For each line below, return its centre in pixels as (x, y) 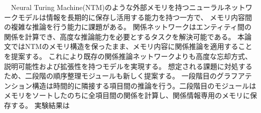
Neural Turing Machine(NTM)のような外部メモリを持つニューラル (117, 7)
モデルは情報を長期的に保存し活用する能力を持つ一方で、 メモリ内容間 (135, 17)
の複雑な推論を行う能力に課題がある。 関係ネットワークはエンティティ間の (128, 27)
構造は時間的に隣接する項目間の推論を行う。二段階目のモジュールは (144, 85)
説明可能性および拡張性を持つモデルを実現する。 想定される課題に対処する (128, 66)
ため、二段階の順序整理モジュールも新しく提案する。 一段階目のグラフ (121, 76)
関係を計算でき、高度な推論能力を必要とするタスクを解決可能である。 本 (124, 36)
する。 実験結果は (40, 105)
